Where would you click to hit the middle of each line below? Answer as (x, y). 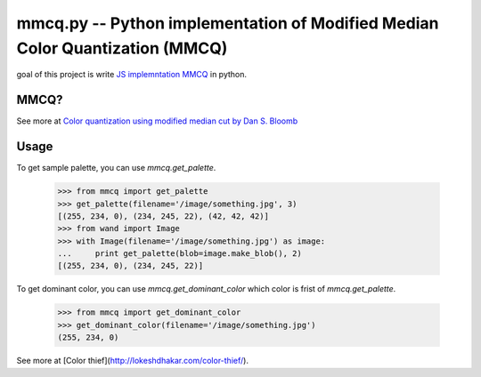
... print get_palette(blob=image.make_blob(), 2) (179, 254)
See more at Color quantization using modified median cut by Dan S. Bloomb (157, 121)
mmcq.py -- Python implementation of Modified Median (228, 23)
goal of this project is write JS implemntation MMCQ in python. (132, 75)
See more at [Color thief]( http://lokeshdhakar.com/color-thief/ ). (133, 361)
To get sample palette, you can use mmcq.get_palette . (116, 168)
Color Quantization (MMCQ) (122, 48)
